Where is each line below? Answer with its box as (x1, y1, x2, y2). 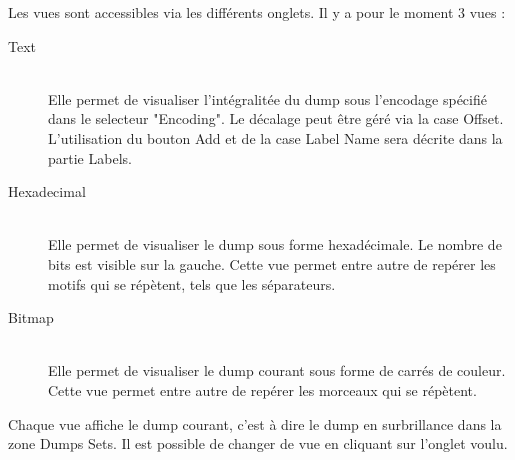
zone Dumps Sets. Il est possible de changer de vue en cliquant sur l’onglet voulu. (8, 433, 508, 454)
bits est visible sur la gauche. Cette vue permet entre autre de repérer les (48, 253, 496, 274)
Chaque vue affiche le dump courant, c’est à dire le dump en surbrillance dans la (8, 413, 502, 434)
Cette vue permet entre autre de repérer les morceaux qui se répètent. (48, 379, 477, 400)
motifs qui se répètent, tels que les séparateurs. (48, 273, 336, 294)
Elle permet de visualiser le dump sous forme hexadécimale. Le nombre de (48, 234, 502, 255)
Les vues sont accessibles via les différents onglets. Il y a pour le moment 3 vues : (8, 2, 506, 22)
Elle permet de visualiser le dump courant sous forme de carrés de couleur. (48, 360, 506, 381)
